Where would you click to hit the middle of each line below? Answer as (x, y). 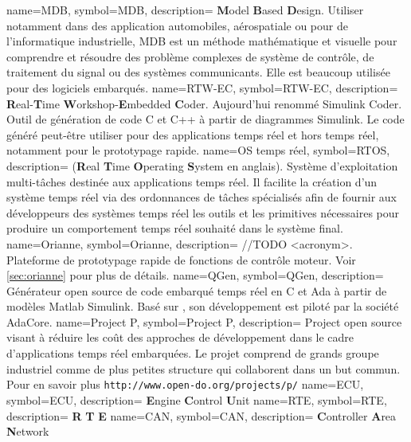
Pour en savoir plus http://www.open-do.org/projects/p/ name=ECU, (185, 384)
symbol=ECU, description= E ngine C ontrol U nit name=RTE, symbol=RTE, (197, 399)
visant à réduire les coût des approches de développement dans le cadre (180, 337)
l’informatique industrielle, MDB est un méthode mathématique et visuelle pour (202, 41)
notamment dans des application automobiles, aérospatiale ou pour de (177, 25)
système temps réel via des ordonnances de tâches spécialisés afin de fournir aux (202, 197)
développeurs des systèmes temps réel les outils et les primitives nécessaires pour (203, 212)
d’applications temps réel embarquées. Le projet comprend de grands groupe (193, 353)
